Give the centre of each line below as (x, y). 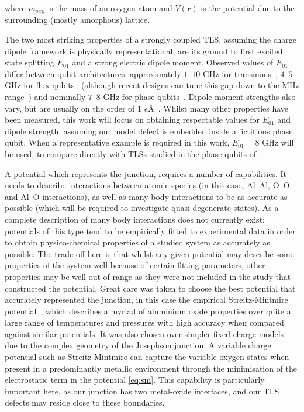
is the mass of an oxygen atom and (110, 8)
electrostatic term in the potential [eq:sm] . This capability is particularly (135, 380)
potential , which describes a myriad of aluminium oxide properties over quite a (148, 311)
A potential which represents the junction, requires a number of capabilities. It (146, 173)
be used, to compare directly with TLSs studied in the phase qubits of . (133, 153)
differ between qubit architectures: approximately (93, 73)
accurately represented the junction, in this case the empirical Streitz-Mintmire (146, 300)
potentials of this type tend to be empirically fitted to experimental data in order (150, 231)
